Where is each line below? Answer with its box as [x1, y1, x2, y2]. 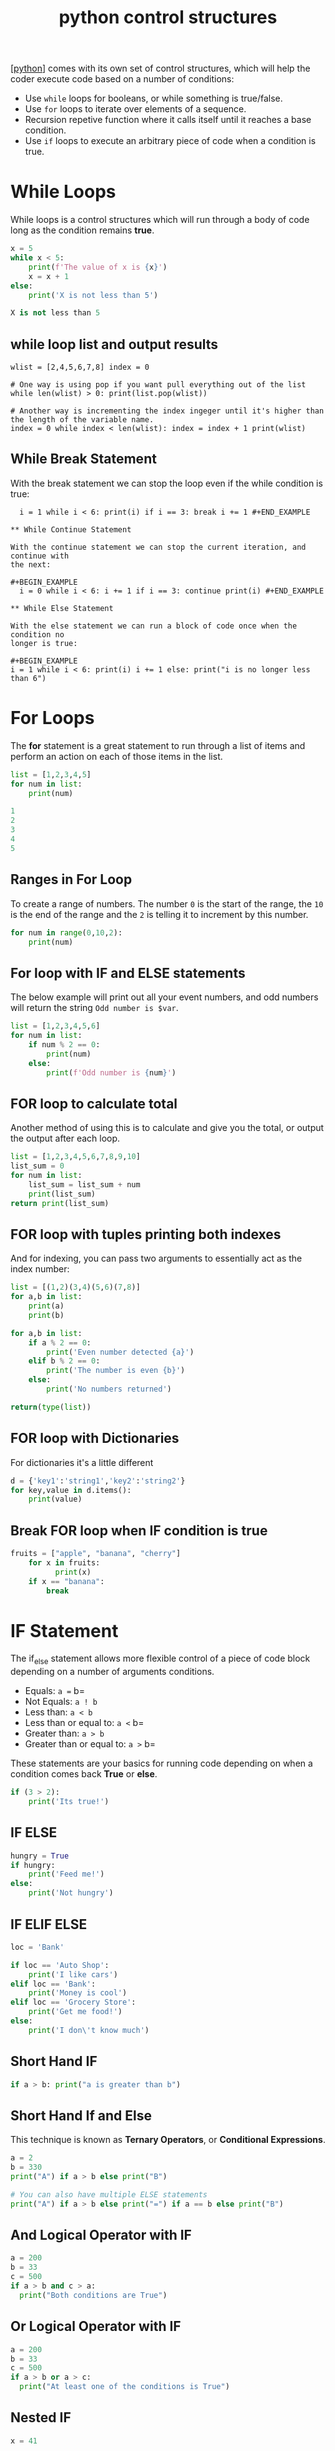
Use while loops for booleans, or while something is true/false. [24, 92, 283, 105]
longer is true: [10, 638, 78, 648]
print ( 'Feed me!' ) [28, 1869, 105, 1880]
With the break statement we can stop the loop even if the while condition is [10, 477, 323, 489]
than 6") [10, 673, 47, 683]
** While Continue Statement [10, 524, 132, 535]
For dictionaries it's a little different [10, 1456, 154, 1468]
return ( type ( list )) [10, 1402, 92, 1412]
